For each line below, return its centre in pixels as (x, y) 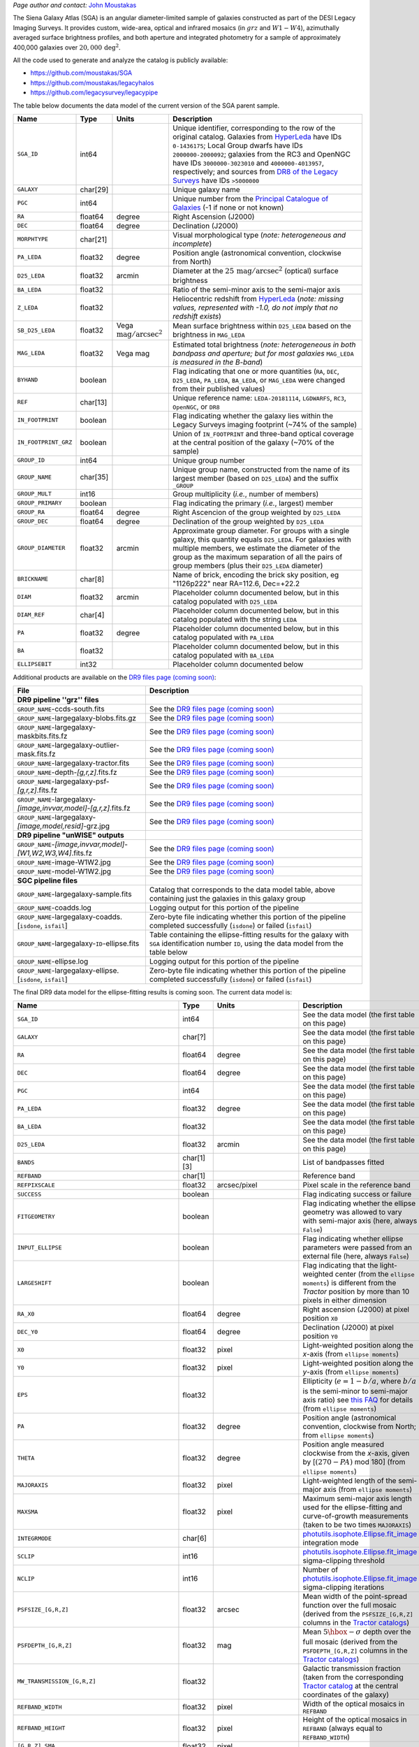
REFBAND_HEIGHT (41, 1728)
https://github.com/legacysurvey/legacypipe (94, 93)
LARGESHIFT (35, 1283)
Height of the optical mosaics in (355, 1719)
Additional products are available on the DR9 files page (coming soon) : (115, 677)
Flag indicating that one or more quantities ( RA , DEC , (256, 371)
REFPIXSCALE (36, 1185)
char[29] (94, 189)
